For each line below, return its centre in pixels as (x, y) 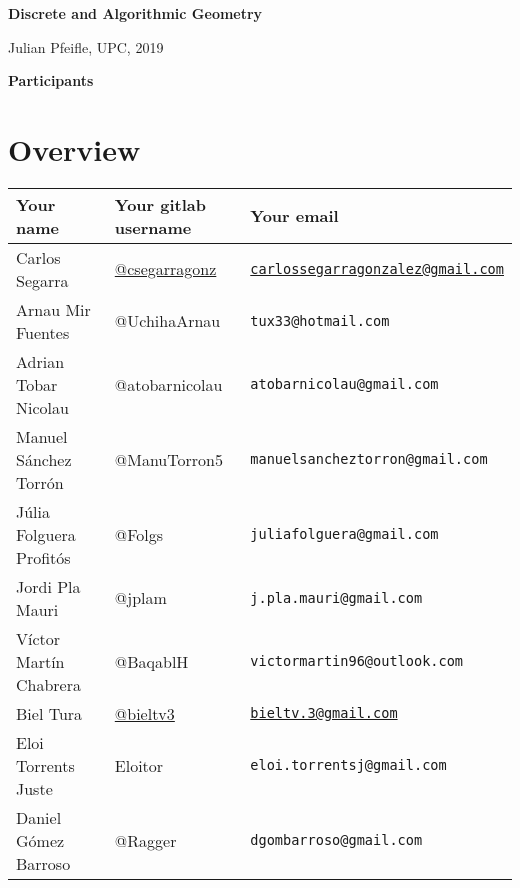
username (153, 227)
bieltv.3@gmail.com (324, 713)
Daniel (39, 817)
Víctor (38, 638)
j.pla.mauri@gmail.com (336, 597)
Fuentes (43, 332)
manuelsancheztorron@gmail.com (369, 459)
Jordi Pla (48, 586)
